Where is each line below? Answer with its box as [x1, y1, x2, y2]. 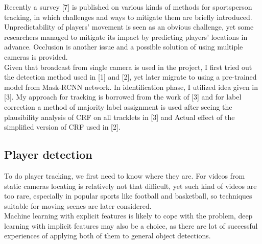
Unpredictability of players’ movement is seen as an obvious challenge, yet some [4, 21, 254, 32]
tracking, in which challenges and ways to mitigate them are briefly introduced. [4, 11, 252, 22]
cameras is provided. [4, 51, 68, 62]
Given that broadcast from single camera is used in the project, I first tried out [4, 61, 252, 72]
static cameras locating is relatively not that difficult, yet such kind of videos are [4, 180, 257, 191]
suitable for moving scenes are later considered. [4, 200, 152, 211]
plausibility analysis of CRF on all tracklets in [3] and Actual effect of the [4, 111, 235, 122]
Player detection [4, 147, 92, 162]
